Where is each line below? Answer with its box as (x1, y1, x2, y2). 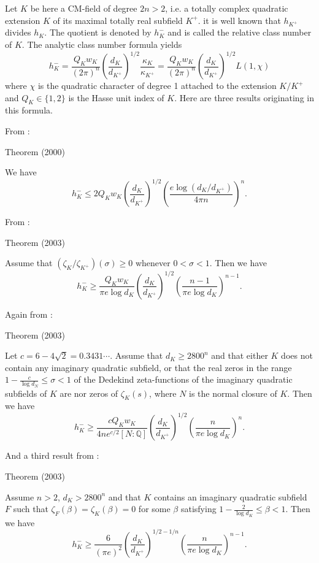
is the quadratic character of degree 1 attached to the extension (37, 79, 277, 92)
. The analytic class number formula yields (21, 37, 182, 50)
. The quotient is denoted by (44, 26, 152, 39)
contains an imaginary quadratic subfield (153, 490, 307, 503)
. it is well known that (198, 13, 281, 26)
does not (281, 349, 313, 362)
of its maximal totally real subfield (53, 13, 183, 26)
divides (5, 26, 31, 39)
